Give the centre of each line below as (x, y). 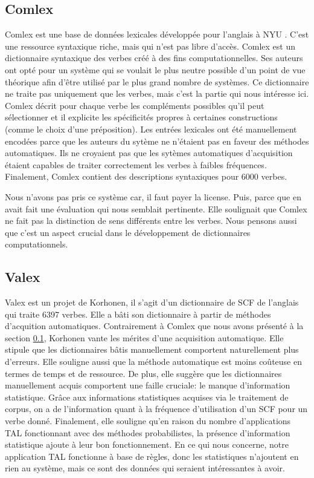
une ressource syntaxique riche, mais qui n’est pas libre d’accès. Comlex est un (150, 46)
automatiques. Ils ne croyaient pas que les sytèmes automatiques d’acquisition (149, 153)
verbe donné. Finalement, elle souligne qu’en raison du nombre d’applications (148, 421)
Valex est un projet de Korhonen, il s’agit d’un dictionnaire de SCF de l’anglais (152, 302)
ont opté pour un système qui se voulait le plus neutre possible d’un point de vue (155, 69)
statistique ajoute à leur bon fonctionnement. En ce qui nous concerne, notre (147, 444)
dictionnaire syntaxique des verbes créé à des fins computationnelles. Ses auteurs (154, 58)
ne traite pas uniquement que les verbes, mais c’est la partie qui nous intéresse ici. (157, 93)
